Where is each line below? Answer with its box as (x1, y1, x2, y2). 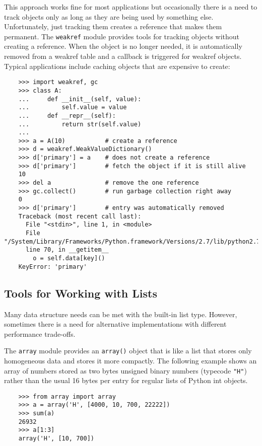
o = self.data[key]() (33, 255, 105, 262)
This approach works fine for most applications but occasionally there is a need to (4, 2, 257, 12)
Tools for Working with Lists (4, 285, 157, 301)
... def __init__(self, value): (18, 95, 142, 103)
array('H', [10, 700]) (18, 435, 94, 442)
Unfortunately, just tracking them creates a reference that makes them (4, 21, 222, 32)
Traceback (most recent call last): (18, 212, 142, 220)
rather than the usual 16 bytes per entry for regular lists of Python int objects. (4, 375, 248, 386)
